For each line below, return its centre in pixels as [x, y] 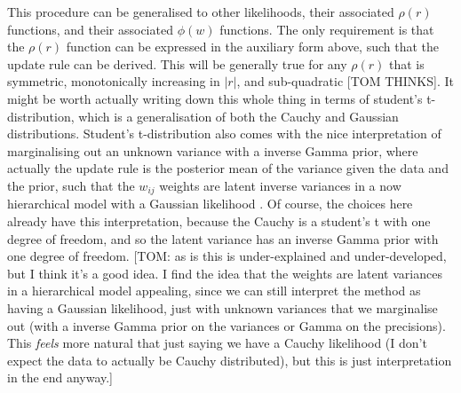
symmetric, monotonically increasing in [114, 81]
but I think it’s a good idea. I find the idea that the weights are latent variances [225, 273]
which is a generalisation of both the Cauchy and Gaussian [238, 116]
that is [406, 63]
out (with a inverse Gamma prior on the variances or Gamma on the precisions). [227, 325]
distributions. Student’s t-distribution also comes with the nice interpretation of [224, 134]
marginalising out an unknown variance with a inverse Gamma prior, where [213, 150]
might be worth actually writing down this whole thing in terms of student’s [215, 98]
